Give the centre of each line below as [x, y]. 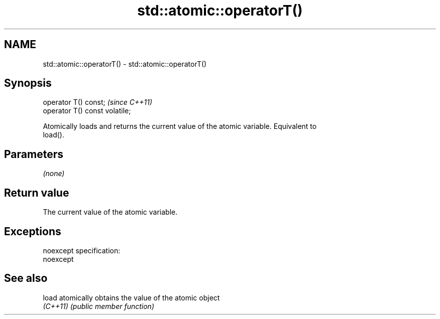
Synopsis [28, 83]
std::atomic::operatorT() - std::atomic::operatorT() [125, 64]
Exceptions [33, 231]
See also [26, 278]
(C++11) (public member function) [98, 306]
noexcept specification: [82, 250]
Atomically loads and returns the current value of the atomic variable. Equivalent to [180, 126]
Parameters [34, 154]
